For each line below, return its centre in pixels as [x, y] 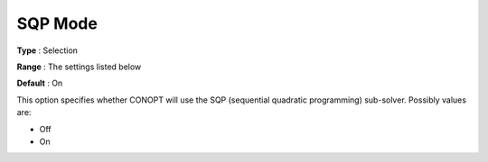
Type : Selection [47, 50]
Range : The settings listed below [79, 67]
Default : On [40, 83]
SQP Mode [57, 23]
